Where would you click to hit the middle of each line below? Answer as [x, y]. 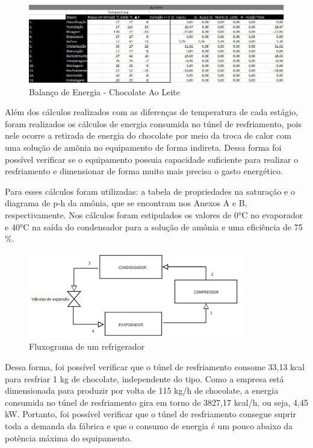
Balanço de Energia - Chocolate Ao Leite [105, 91]
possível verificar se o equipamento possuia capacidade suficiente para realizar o [152, 159]
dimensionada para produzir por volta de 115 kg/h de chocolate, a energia [142, 390]
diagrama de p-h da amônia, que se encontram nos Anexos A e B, [126, 203]
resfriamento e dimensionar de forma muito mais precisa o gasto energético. [144, 171]
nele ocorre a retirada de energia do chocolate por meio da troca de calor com [148, 135]
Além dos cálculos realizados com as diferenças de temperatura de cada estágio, [152, 112]
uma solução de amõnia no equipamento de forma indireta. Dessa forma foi [143, 147]
